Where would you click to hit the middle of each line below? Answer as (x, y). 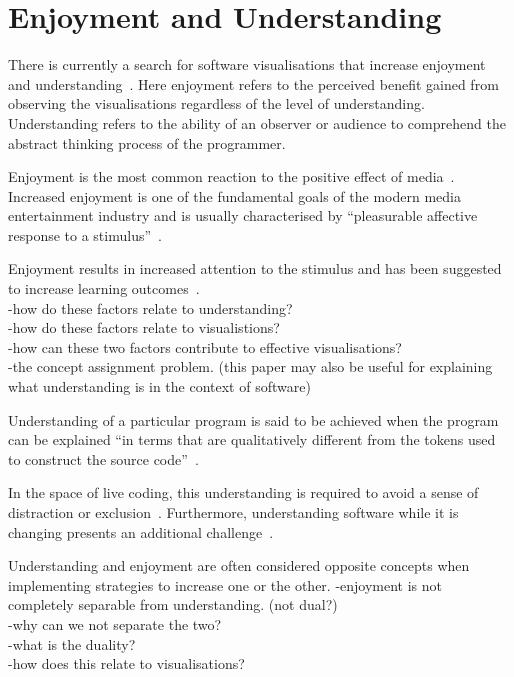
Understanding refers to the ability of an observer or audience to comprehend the (257, 122)
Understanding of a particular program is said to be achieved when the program (253, 419)
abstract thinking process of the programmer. (147, 142)
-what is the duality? (72, 643)
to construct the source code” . (103, 458)
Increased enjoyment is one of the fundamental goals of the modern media (234, 195)
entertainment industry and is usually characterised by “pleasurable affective (243, 215)
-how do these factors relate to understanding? (150, 307)
